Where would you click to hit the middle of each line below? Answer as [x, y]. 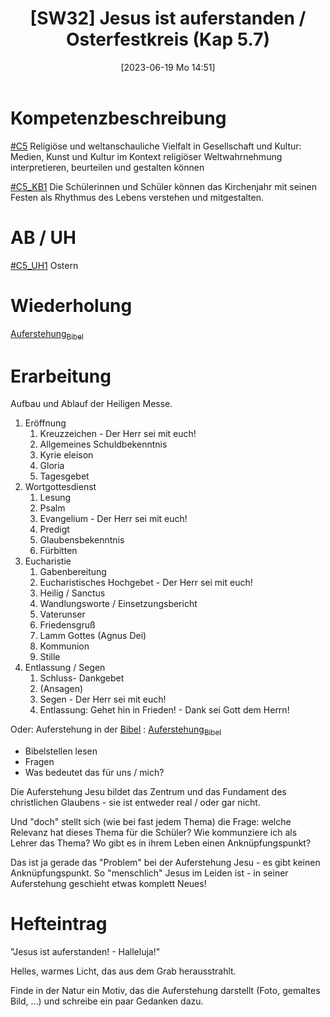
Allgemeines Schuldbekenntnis [103, 444]
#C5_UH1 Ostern [44, 265]
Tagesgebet [64, 476]
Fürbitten [58, 551]
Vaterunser [62, 614]
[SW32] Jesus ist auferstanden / [168, 18]
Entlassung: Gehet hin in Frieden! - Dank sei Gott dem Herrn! [164, 710]
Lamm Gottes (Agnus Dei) [93, 636]
